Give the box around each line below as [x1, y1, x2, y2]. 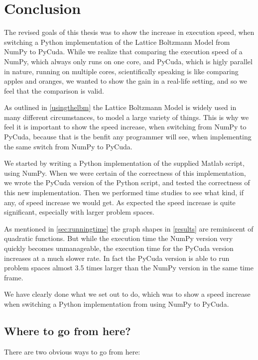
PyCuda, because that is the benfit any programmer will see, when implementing [4, 131, 252, 142]
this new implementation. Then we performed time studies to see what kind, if [4, 187, 244, 198]
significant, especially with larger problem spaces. [4, 207, 154, 217]
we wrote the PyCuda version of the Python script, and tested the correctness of [4, 177, 250, 188]
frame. [4, 272, 23, 282]
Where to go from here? [4, 323, 131, 338]
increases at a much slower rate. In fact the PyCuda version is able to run [4, 252, 230, 263]
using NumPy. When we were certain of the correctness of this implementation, [4, 167, 246, 178]
